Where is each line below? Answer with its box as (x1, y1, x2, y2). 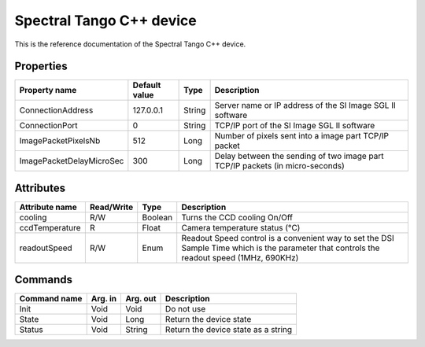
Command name (19, 293, 83, 305)
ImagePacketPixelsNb (19, 135, 101, 146)
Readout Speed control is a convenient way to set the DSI (181, 232, 394, 243)
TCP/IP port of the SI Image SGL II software (214, 120, 375, 131)
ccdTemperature (19, 222, 82, 233)
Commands (14, 273, 73, 286)
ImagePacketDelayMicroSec (19, 156, 124, 167)
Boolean (142, 212, 173, 223)
